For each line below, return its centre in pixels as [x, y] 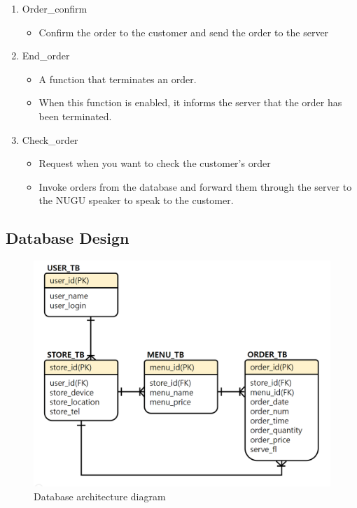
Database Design [68, 238]
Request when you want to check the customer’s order [155, 163]
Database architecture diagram [100, 496]
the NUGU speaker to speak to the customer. [136, 200]
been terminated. [75, 116]
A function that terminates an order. [118, 79]
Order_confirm [55, 8]
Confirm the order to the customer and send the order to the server [184, 32]
